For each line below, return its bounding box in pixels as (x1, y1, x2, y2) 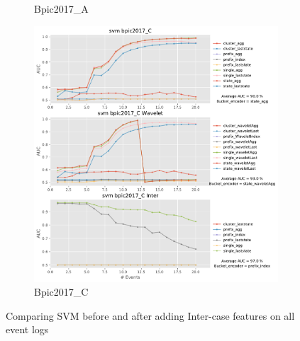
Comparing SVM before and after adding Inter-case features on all (6, 308, 295, 323)
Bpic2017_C (34, 284, 89, 299)
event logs (6, 322, 49, 337)
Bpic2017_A (34, 1, 89, 16)
